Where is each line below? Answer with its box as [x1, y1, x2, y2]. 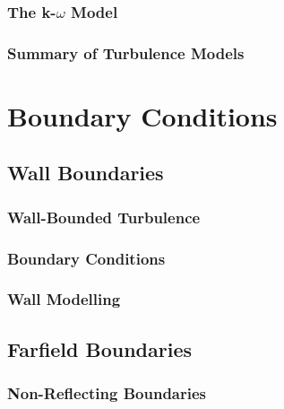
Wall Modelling [7, 288, 121, 310]
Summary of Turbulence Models [7, 41, 245, 64]
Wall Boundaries [7, 159, 164, 187]
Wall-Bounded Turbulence [7, 205, 201, 228]
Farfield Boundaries [7, 335, 193, 362]
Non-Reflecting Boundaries [7, 382, 206, 405]
